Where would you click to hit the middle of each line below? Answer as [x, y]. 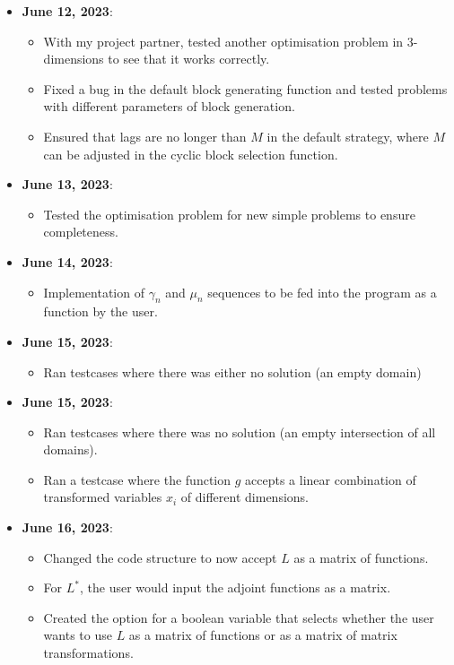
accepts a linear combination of [331, 479]
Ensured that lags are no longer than [145, 136]
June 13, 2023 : [67, 184]
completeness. [81, 232]
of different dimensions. [244, 497]
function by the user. [100, 311]
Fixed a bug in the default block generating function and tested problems [245, 88]
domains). [70, 449]
